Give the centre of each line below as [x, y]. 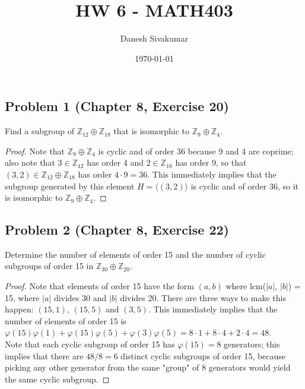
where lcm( [246, 286]
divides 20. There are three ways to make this [203, 297]
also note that [30, 162]
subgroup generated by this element [70, 186]
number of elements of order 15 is [66, 320]
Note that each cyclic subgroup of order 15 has [90, 344]
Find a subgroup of [40, 131]
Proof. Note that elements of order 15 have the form [99, 286]
